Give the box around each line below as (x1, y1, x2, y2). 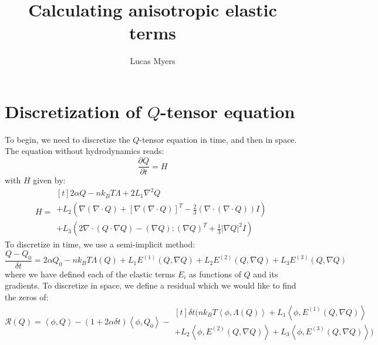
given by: (33, 174, 66, 186)
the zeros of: (5, 290, 49, 303)
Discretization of (5, 99, 141, 123)
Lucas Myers (130, 55, 176, 67)
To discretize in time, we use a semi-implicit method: (5, 238, 195, 250)
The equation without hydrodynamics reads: (5, 145, 164, 157)
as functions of (189, 267, 241, 280)
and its (253, 267, 278, 280)
